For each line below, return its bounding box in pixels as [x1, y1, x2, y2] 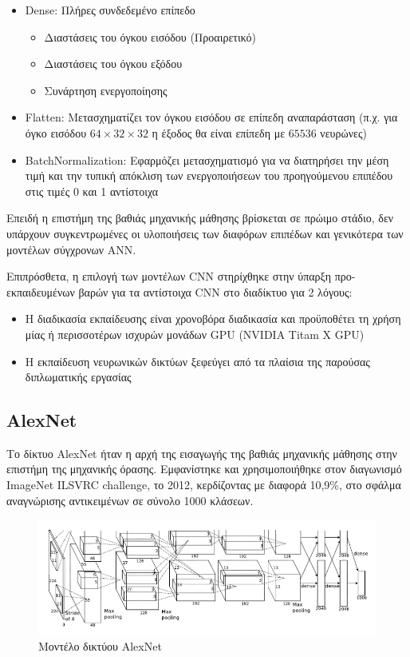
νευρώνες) [320, 124, 367, 141]
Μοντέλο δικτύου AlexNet [38, 638, 162, 654]
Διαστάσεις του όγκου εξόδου [44, 55, 183, 72]
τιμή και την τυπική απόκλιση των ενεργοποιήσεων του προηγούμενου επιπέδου [25, 167, 393, 184]
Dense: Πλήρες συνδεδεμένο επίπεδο [25, 2, 195, 18]
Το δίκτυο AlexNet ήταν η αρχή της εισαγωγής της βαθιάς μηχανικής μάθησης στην [6, 444, 397, 461]
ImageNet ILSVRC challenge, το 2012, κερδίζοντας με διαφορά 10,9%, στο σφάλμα [6, 476, 401, 493]
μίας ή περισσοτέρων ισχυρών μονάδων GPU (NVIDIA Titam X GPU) [25, 325, 365, 342]
